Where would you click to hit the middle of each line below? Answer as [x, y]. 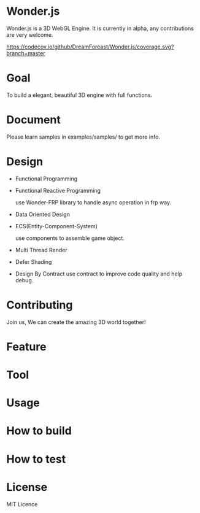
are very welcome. [30, 34]
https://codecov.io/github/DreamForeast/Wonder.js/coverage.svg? [90, 47]
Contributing [40, 305]
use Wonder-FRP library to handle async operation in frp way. [93, 202]
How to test [36, 459]
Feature [26, 346]
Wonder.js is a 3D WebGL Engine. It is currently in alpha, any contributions [100, 28]
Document [34, 120]
